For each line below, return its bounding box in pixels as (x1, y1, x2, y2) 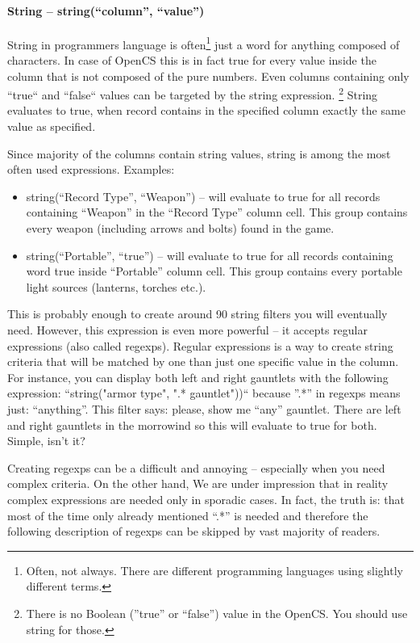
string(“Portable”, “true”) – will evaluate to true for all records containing (26, 246, 393, 263)
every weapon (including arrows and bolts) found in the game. (26, 220, 335, 237)
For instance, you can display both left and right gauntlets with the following (7, 368, 389, 385)
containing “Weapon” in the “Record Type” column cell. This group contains (26, 204, 408, 221)
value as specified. (7, 118, 96, 135)
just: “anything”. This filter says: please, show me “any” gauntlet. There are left (7, 400, 401, 417)
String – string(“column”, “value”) (7, 2, 205, 19)
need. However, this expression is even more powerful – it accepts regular (7, 321, 368, 338)
